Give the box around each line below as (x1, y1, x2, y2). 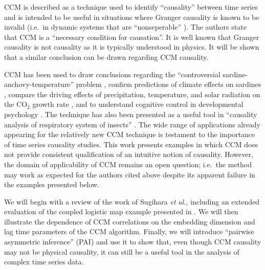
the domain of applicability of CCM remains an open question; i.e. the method (4, 159, 252, 169)
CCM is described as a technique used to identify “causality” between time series (4, 2, 258, 12)
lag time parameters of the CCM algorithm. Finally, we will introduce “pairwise (4, 226, 254, 237)
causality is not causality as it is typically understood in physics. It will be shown (4, 41, 259, 52)
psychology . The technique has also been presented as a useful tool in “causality (4, 108, 257, 119)
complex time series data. (4, 256, 84, 267)
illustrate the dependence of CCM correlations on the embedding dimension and (4, 216, 255, 227)
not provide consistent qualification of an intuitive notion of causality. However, (4, 149, 253, 160)
